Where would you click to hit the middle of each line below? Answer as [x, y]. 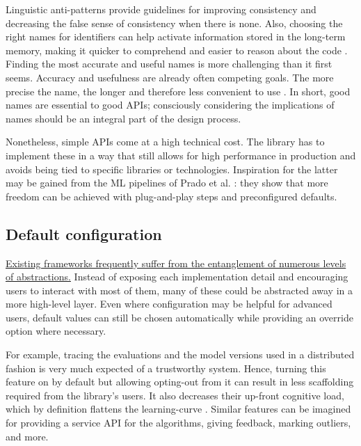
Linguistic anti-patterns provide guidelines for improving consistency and [161, 9]
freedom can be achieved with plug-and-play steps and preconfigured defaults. [171, 196]
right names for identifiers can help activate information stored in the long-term [176, 37]
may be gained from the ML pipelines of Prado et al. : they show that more [167, 183]
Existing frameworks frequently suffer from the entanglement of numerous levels [176, 263]
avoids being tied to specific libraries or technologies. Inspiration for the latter [172, 169]
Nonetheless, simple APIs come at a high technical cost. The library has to [165, 142]
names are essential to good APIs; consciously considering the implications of [170, 105]
